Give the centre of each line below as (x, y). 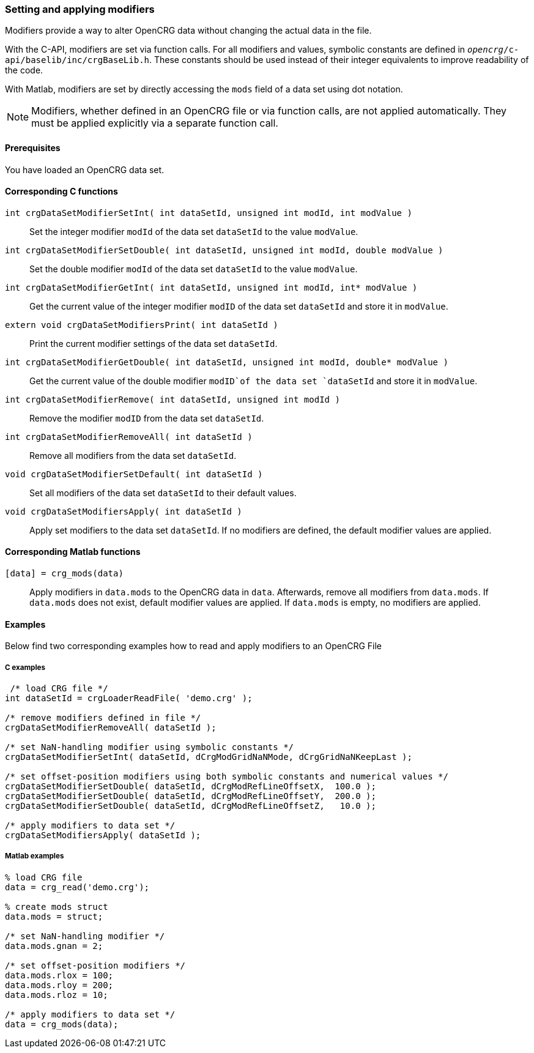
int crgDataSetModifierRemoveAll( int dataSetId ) (129, 437)
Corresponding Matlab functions (73, 552)
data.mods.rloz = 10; (57, 995)
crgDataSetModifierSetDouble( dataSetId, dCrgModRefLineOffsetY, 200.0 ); (191, 796)
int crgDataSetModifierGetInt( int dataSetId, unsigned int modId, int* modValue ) (211, 287)
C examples (25, 667)
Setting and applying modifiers (80, 9)
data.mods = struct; (54, 916)
